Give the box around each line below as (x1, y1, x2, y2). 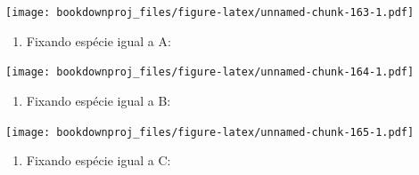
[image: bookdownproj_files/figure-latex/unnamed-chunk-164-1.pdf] (5, 66, 415, 79)
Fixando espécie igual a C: (26, 151, 171, 170)
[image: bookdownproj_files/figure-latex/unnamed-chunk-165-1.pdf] (5, 125, 415, 139)
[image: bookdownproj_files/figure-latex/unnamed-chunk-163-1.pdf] (5, 6, 415, 19)
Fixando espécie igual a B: (26, 91, 171, 109)
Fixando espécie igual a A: (26, 31, 171, 50)
